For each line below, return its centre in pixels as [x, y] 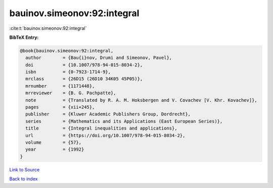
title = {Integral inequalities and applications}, [101, 128]
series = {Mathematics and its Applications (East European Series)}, [124, 121]
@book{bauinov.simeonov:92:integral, [67, 51]
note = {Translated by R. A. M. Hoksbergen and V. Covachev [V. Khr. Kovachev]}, [141, 100]
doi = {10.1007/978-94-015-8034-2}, [84, 65]
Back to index [24, 179]
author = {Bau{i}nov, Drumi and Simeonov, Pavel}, [99, 58]
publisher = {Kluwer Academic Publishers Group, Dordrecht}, [108, 114]
